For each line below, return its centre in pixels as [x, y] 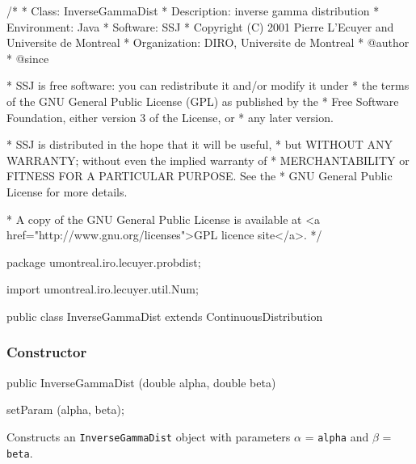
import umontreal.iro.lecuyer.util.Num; [103, 289]
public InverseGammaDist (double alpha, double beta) [141, 382]
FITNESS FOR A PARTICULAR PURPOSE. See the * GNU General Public [200, 176]
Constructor [47, 352]
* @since [28, 58]
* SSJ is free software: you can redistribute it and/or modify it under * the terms [208, 85]
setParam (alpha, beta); [65, 409]
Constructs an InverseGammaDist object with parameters [149, 436]
